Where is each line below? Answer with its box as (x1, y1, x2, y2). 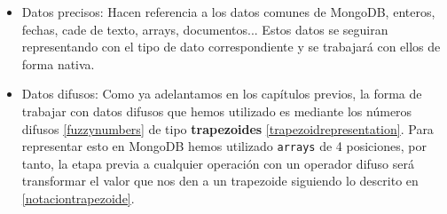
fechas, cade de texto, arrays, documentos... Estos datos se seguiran (21, 20, 388, 38)
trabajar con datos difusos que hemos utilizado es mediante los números (21, 101, 412, 120)
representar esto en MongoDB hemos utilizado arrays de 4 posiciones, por (21, 137, 427, 155)
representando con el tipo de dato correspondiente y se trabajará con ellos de (21, 37, 441, 56)
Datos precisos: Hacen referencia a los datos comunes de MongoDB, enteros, (21, 3, 435, 20)
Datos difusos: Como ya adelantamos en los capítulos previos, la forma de (21, 84, 422, 103)
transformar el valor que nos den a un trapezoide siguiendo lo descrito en (21, 171, 419, 190)
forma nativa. (21, 54, 95, 73)
